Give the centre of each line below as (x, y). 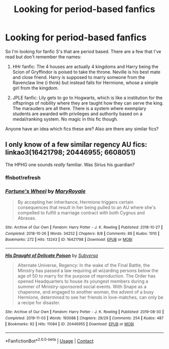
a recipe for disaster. (39, 302)
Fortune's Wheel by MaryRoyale (46, 191)
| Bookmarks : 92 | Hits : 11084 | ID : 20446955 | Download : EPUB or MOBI (70, 324)
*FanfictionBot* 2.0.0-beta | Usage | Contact (50, 340)
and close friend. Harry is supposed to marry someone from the (79, 77)
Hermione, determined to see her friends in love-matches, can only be (90, 297)
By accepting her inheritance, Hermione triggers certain (75, 202)
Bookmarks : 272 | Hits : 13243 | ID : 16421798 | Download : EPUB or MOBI (69, 240)
